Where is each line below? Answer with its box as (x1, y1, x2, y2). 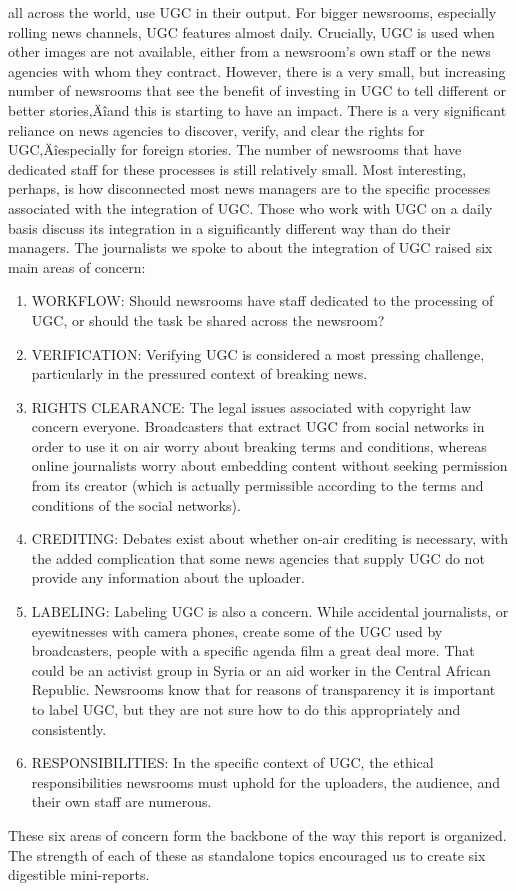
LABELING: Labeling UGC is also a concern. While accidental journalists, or (31, 601, 509, 622)
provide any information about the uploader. (31, 567, 305, 588)
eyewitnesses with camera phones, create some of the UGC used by (31, 620, 443, 641)
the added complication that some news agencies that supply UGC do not (31, 547, 485, 568)
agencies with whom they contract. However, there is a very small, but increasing (8, 60, 506, 81)
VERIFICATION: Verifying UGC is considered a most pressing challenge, (31, 343, 485, 364)
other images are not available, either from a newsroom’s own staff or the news (8, 41, 491, 62)
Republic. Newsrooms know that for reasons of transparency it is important (31, 679, 496, 700)
